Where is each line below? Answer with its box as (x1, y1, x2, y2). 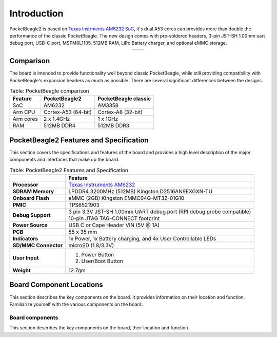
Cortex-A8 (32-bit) (97, 108, 143, 116)
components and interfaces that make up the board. (9, 157, 120, 163)
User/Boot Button (81, 257, 123, 265)
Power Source (12, 221, 48, 229)
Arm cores (12, 116, 38, 123)
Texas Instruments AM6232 (68, 181, 135, 189)
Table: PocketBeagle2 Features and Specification (9, 166, 128, 174)
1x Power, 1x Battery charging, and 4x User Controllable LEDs (68, 235, 216, 242)
